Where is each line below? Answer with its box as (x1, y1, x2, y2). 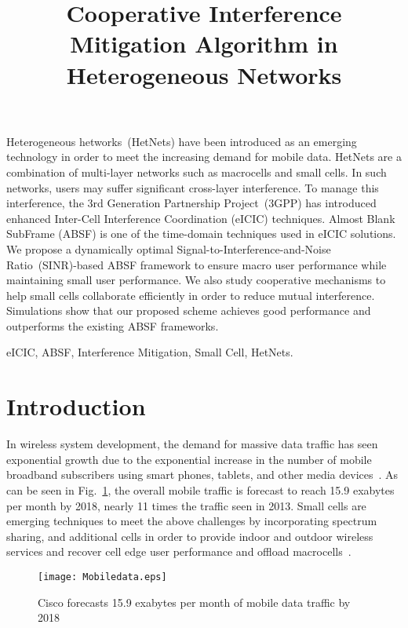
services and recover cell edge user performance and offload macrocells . (6, 543, 352, 560)
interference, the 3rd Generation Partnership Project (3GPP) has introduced (6, 195, 377, 211)
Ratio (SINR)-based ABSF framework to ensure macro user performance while (6, 256, 387, 272)
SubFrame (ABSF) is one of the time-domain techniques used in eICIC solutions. (6, 225, 396, 242)
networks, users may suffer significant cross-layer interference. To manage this (6, 179, 379, 195)
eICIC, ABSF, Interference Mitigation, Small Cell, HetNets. (6, 344, 293, 360)
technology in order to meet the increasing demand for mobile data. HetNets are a (6, 148, 402, 165)
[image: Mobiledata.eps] (38, 571, 167, 582)
